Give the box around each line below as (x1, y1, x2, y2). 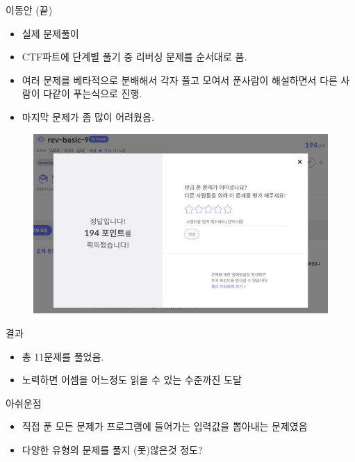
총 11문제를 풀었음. (22, 349, 104, 363)
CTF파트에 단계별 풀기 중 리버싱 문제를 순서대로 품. (22, 49, 247, 64)
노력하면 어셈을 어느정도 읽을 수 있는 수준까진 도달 (22, 372, 242, 387)
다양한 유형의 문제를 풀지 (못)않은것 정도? (22, 442, 203, 456)
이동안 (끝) (6, 3, 53, 17)
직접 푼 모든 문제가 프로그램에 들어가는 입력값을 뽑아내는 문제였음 (22, 419, 308, 434)
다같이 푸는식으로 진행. (43, 86, 142, 101)
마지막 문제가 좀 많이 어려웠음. (22, 109, 154, 124)
